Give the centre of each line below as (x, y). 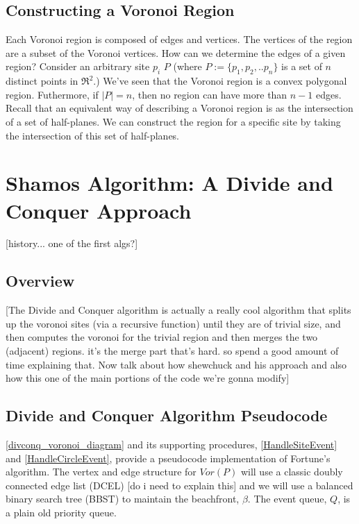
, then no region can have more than (210, 94)
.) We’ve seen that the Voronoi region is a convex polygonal (220, 81)
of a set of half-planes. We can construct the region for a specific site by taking (173, 121)
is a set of (302, 66)
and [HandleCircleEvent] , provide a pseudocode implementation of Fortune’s (168, 458)
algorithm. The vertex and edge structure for (101, 472)
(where (187, 66)
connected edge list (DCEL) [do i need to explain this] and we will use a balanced (179, 485)
